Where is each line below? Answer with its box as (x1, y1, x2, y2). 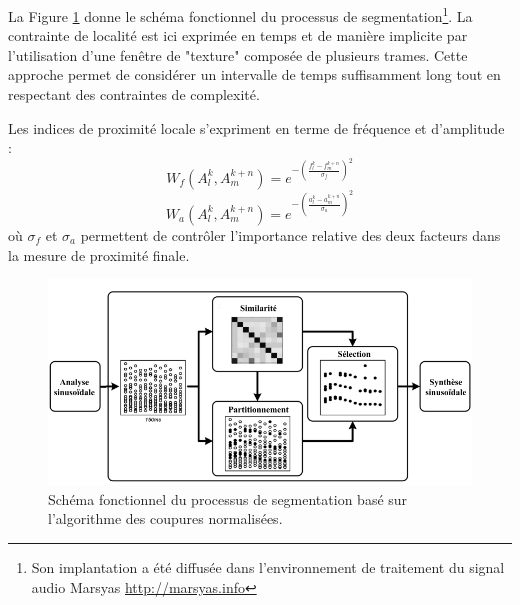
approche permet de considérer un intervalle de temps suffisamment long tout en (8, 64, 501, 85)
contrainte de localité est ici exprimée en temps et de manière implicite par (8, 25, 468, 46)
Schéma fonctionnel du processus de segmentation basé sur (48, 488, 408, 509)
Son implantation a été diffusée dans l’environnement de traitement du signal (31, 556, 505, 577)
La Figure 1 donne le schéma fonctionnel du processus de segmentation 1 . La (8, 3, 473, 26)
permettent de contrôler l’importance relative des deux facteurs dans (80, 224, 501, 245)
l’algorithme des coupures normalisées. (48, 508, 283, 529)
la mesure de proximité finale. (8, 244, 190, 265)
